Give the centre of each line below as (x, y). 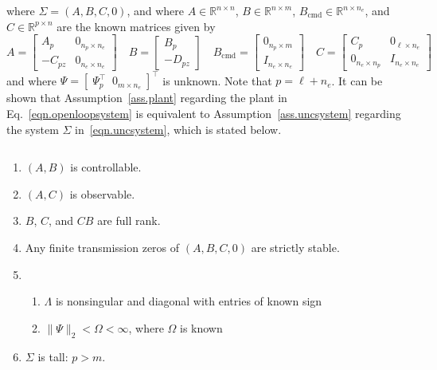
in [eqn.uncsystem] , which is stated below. (178, 129)
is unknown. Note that (217, 80)
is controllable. (106, 167)
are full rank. (129, 220)
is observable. (102, 193)
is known (201, 327)
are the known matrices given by (136, 26)
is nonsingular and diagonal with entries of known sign (189, 301)
